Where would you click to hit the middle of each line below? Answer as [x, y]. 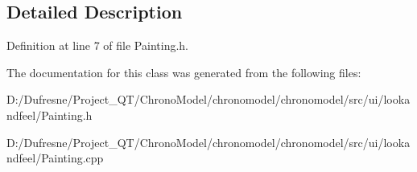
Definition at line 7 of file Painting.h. [97, 45]
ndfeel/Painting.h [50, 115]
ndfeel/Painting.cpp [55, 158]
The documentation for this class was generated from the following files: [184, 72]
